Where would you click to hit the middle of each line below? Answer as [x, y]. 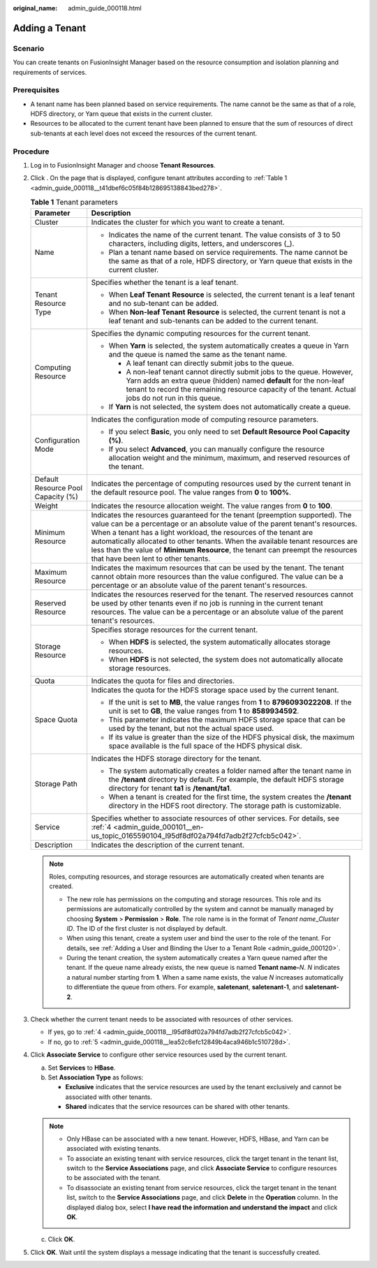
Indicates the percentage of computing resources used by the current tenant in [221, 483]
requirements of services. [50, 72]
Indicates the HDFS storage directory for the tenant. [176, 758]
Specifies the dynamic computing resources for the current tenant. [201, 333]
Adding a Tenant [50, 28]
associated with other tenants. [109, 1097]
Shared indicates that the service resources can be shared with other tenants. [177, 1107]
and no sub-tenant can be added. [164, 303]
